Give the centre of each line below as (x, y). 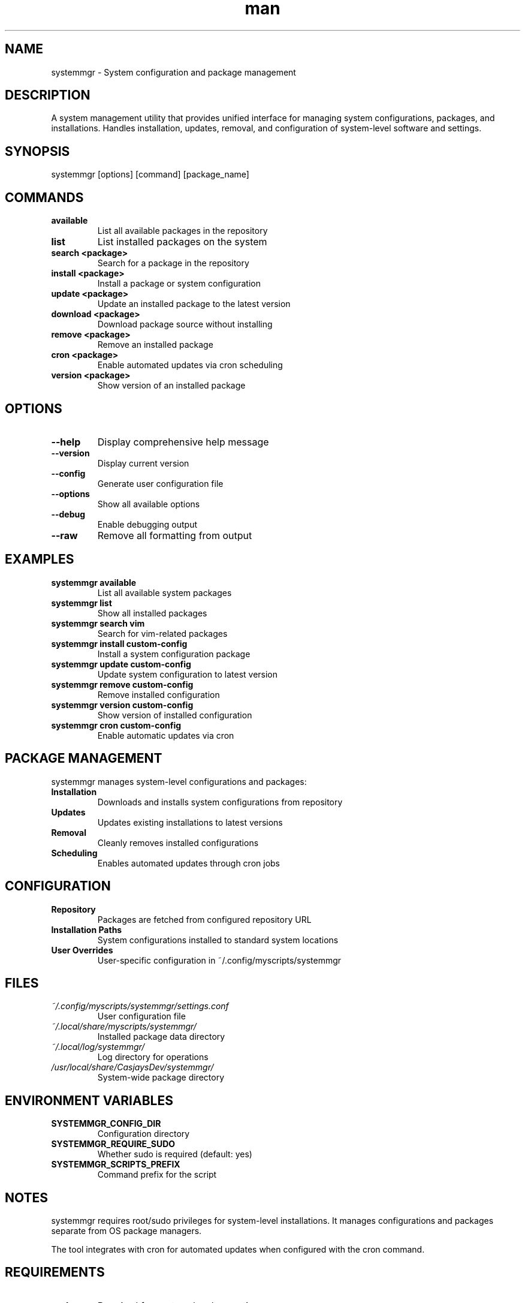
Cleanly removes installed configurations (178, 842)
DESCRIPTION (48, 95)
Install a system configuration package (174, 654)
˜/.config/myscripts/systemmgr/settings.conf (140, 1006)
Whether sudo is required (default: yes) (175, 1154)
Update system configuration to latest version (188, 674)
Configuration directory (144, 1134)
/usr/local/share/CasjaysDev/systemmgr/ (132, 1067)
